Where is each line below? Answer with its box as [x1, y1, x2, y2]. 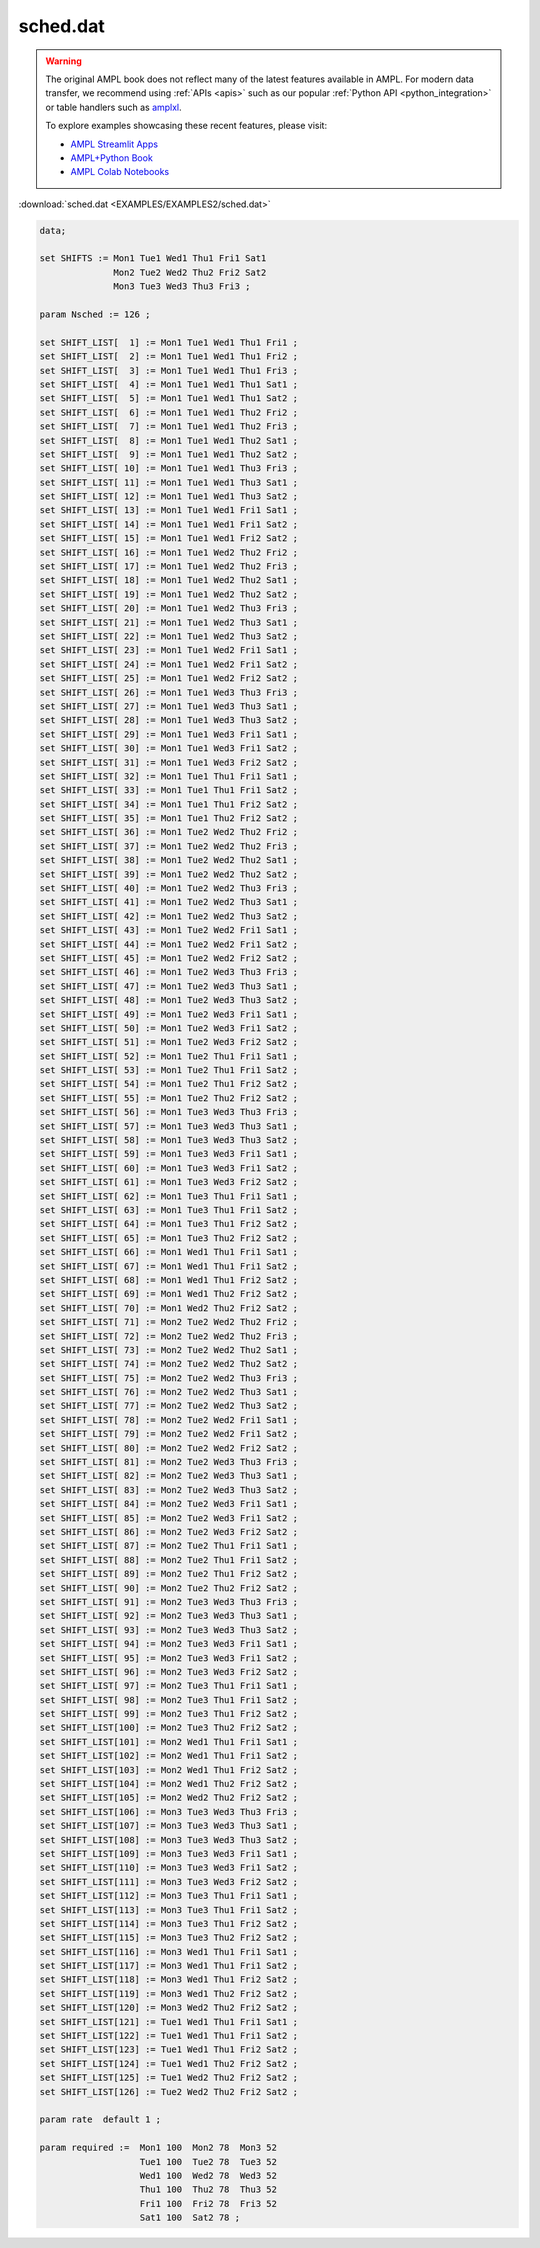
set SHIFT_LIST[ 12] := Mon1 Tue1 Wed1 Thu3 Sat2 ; [39, 491, 299, 502]
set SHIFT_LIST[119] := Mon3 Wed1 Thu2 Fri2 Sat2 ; [39, 1988, 299, 1999]
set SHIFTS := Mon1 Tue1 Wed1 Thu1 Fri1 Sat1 [39, 253, 267, 264]
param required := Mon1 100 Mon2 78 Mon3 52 [39, 2142, 277, 2154]
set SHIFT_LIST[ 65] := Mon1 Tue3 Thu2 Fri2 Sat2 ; [39, 1232, 299, 1244]
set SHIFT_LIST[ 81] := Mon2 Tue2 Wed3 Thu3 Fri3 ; [39, 1456, 299, 1468]
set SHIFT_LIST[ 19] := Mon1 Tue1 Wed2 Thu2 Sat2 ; [39, 588, 299, 600]
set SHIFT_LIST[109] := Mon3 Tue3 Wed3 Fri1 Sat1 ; [39, 1848, 299, 1859]
